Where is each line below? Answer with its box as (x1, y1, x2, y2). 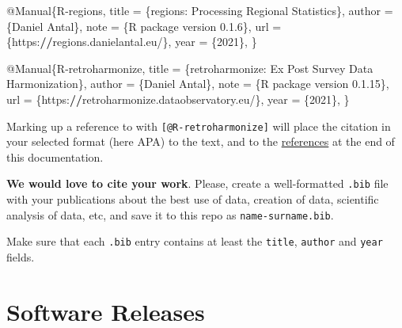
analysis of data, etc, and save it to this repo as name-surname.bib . (6, 206, 334, 223)
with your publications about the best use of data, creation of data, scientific (6, 191, 379, 208)
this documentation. (6, 148, 104, 165)
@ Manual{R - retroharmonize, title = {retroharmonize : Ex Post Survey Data (6, 59, 374, 76)
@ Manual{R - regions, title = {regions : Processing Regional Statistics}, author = (6, 2, 393, 18)
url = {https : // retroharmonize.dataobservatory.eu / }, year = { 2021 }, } (6, 90, 350, 107)
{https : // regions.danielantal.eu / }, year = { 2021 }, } (6, 33, 257, 50)
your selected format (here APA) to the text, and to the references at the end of (6, 133, 395, 150)
